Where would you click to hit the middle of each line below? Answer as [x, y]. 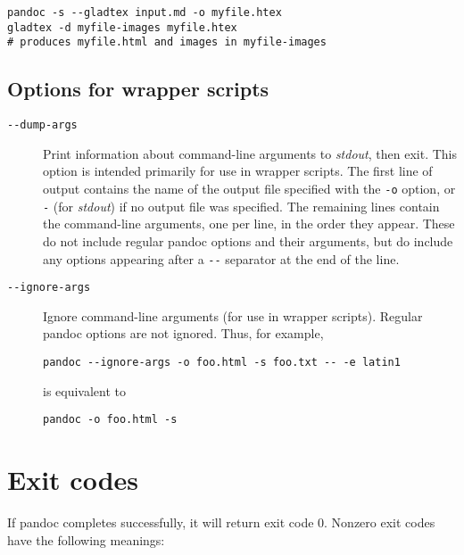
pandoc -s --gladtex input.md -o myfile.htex [145, 12]
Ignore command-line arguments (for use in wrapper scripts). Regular [233, 315]
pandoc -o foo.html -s [110, 420]
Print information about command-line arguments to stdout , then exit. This [250, 153]
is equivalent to [85, 390]
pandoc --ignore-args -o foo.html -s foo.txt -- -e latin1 [222, 363]
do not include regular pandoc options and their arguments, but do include [248, 240]
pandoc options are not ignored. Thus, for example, [183, 333]
